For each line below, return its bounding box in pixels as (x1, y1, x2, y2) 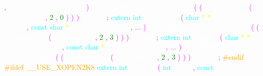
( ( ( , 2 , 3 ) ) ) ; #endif (56, 51, 244, 62)
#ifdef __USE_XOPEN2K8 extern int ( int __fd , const (4, 61, 214, 72)
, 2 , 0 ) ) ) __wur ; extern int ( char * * (45, 11, 212, 22)
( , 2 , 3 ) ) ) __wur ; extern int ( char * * (48, 31, 250, 42)
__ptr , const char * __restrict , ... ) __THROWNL (39, 41, 233, 52)
